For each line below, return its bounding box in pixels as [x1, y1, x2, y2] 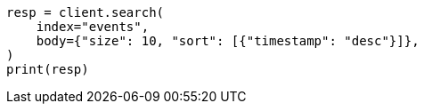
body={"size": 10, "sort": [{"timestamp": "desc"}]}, [36, 34, 420, 48]
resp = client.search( [6, 5, 165, 20]
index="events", [36, 20, 150, 34]
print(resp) [6, 62, 89, 76]
